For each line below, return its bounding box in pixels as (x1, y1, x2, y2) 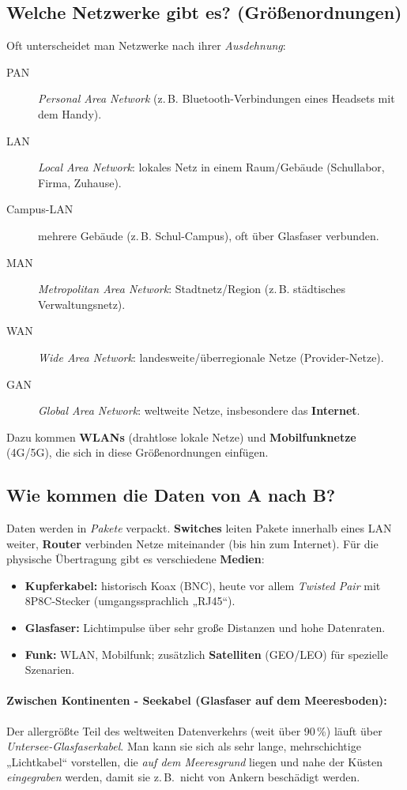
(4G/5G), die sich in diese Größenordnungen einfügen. (6, 444, 269, 461)
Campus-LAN (6, 201, 73, 217)
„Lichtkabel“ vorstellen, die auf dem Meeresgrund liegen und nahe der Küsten (6, 753, 383, 769)
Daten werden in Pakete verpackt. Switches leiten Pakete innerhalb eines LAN (6, 520, 392, 536)
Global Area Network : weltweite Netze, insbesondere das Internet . (38, 402, 360, 419)
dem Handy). (38, 105, 102, 122)
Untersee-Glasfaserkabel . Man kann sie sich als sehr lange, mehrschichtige (6, 738, 361, 754)
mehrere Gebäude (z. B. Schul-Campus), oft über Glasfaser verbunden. (38, 227, 379, 243)
